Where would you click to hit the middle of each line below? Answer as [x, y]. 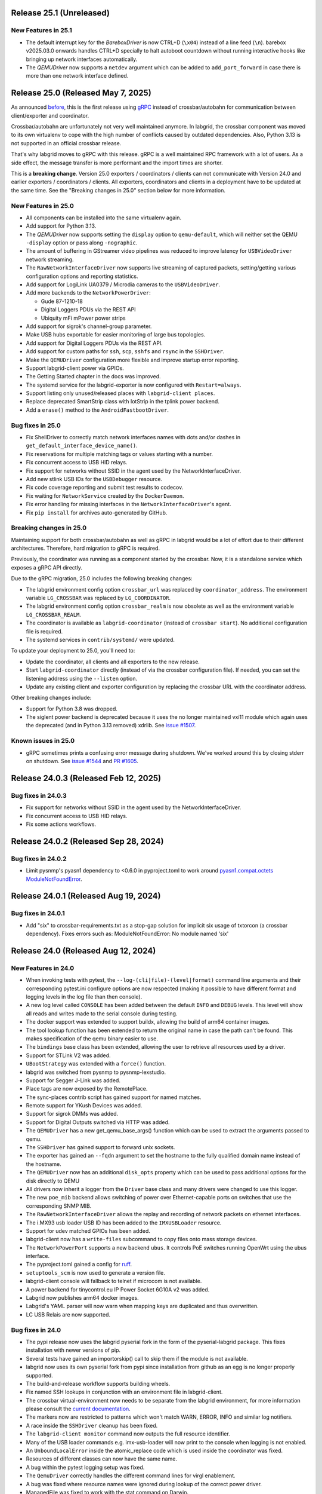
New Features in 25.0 [43, 206]
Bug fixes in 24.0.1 [38, 913]
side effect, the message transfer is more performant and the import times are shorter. [117, 163]
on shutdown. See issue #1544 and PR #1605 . [82, 761]
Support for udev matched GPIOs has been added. [88, 1230]
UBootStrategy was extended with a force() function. [96, 1064]
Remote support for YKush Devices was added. [84, 1106]
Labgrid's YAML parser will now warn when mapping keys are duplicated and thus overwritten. [142, 1306]
